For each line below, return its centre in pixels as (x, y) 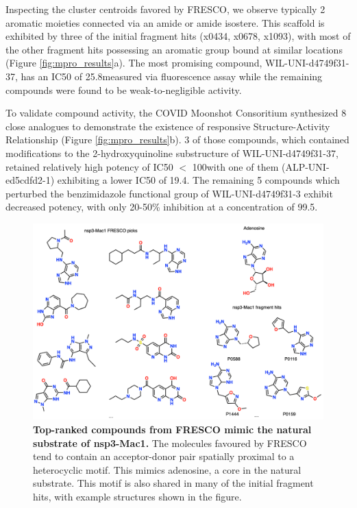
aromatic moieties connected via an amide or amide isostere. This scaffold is (165, 22)
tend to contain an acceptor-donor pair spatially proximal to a (164, 456)
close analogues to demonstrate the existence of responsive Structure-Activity (168, 126)
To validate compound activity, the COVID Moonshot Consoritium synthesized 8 (176, 113)
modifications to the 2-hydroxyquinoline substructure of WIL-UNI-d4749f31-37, (172, 153)
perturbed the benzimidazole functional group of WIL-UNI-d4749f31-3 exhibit (169, 193)
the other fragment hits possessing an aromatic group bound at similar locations (174, 49)
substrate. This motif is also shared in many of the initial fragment (173, 483)
